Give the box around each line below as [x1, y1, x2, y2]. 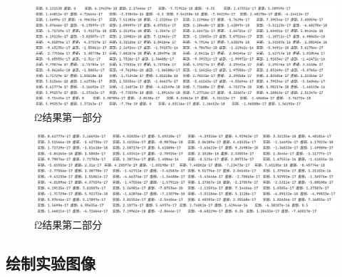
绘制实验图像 [6, 252, 95, 274]
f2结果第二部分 [34, 217, 103, 232]
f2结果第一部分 [34, 109, 103, 124]
